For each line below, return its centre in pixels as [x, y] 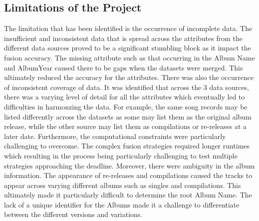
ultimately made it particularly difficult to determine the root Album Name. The [128, 195]
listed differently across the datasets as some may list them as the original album [128, 116]
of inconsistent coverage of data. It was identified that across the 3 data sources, [127, 87]
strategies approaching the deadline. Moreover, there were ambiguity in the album [129, 165]
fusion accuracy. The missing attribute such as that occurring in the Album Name [129, 57]
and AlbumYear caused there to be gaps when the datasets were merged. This [124, 67]
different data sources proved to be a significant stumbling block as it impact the [128, 48]
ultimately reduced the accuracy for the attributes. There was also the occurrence [129, 77]
